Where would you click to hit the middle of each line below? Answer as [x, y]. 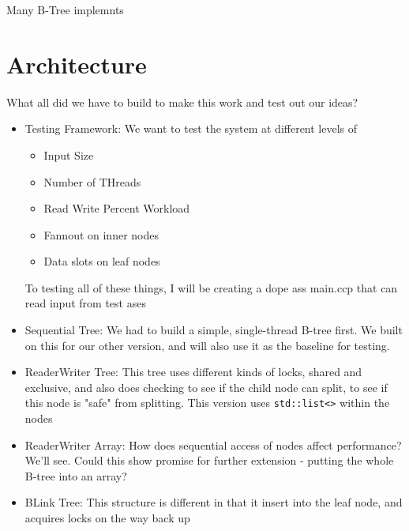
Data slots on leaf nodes [102, 261]
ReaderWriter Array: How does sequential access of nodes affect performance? [213, 444]
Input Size [69, 154]
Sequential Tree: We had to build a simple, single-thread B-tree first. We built [214, 330]
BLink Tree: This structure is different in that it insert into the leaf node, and [214, 502]
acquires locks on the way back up [107, 518]
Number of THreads [92, 181]
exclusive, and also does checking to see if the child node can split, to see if [206, 387]
